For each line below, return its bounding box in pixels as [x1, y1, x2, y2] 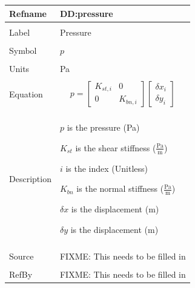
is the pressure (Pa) [67, 121, 140, 134]
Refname [9, 7, 47, 19]
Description [9, 172, 51, 185]
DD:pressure [59, 7, 113, 19]
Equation [9, 87, 43, 100]
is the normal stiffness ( [76, 182, 164, 195]
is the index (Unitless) [65, 162, 148, 174]
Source [9, 249, 34, 262]
